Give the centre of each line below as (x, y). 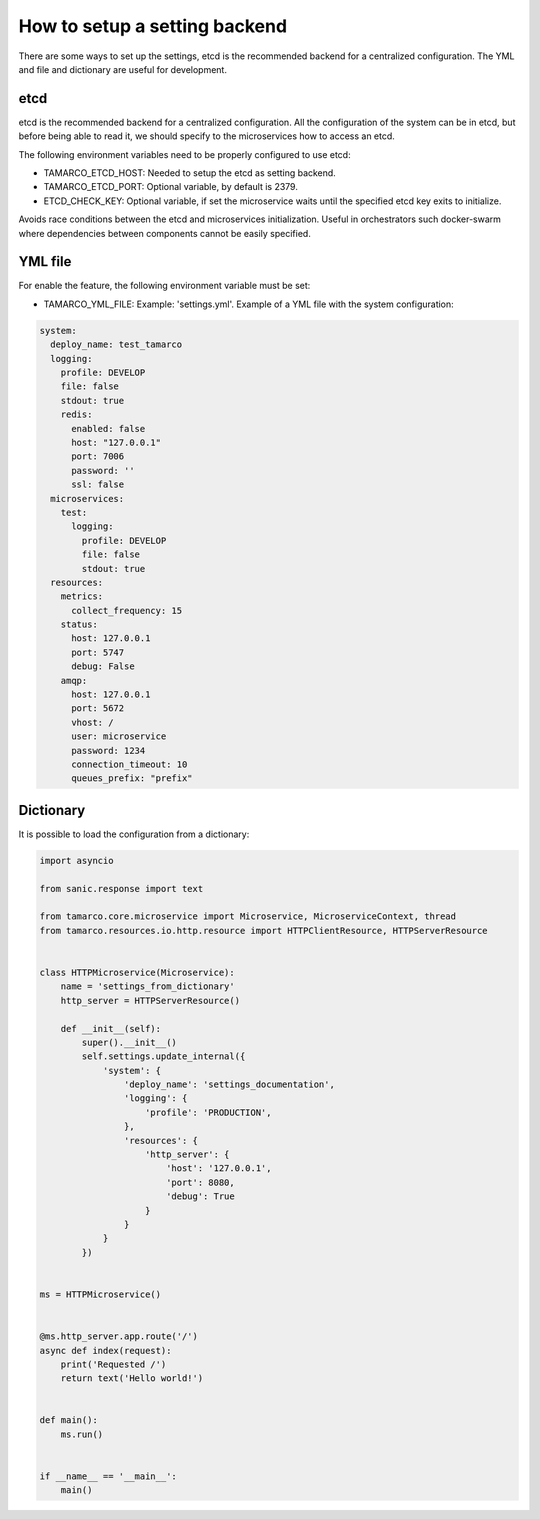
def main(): (69, 1420)
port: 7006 (98, 456)
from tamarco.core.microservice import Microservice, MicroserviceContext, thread (248, 916)
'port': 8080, (200, 1182)
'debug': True (200, 1196)
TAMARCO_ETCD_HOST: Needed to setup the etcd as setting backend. (190, 173)
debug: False (103, 666)
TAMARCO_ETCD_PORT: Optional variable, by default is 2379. (171, 187)
